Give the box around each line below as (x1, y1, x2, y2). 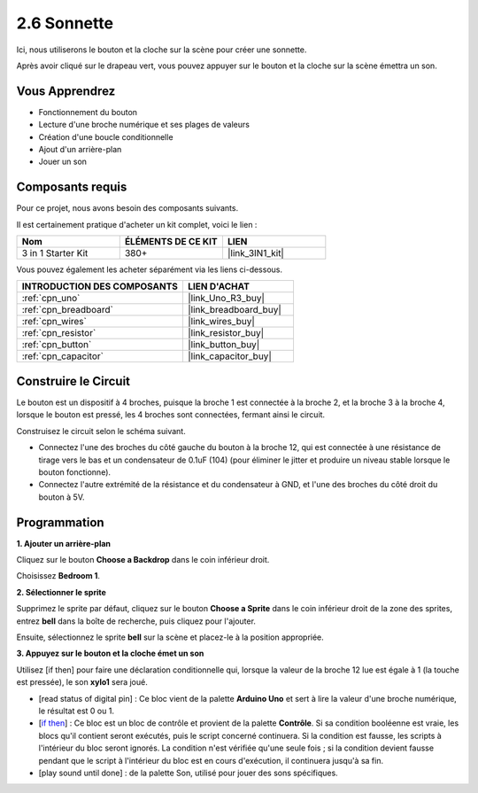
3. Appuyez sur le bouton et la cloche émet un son (16, 648, 204, 659)
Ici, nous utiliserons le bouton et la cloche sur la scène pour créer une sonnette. (16, 44, 307, 55)
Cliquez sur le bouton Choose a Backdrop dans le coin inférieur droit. (16, 555, 270, 565)
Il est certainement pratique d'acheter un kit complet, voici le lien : (16, 219, 258, 229)
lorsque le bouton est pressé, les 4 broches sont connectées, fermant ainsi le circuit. (16, 409, 326, 420)
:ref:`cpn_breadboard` (21, 304, 114, 316)
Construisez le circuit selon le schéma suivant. (16, 425, 186, 436)
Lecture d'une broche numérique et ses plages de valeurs (38, 120, 250, 130)
